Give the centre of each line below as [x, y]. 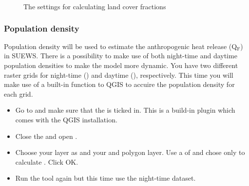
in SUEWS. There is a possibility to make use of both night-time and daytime [121, 56]
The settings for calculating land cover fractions [95, 6]
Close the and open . [46, 136]
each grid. [19, 93]
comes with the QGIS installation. [66, 119]
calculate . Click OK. [47, 161]
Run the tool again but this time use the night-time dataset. [105, 178]
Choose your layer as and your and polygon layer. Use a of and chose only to [130, 152]
